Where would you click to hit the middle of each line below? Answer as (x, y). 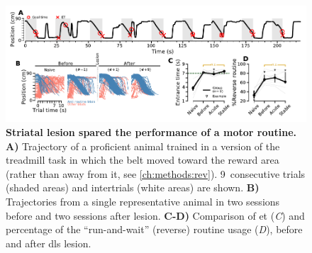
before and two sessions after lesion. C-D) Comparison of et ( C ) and (155, 215)
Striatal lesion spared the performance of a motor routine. (151, 131)
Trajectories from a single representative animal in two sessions (143, 201)
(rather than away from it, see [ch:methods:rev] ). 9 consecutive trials (156, 173)
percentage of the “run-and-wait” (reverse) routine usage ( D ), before (154, 229)
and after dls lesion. (49, 243)
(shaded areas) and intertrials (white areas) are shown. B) (133, 187)
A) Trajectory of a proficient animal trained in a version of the (143, 146)
